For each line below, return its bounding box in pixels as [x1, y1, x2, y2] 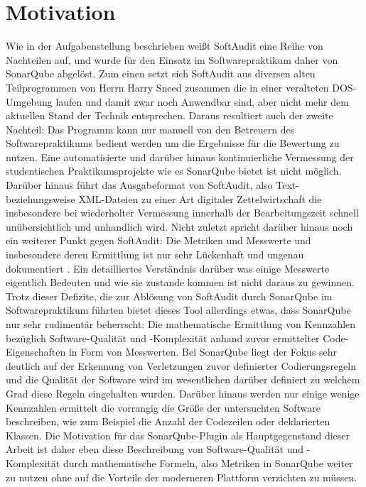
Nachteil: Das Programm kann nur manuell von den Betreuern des [6, 121, 295, 136]
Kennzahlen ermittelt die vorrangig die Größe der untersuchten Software [6, 400, 321, 415]
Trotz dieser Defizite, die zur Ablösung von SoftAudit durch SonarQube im [6, 288, 333, 303]
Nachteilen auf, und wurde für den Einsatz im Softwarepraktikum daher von [6, 52, 338, 67]
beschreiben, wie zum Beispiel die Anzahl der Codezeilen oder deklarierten [6, 414, 330, 429]
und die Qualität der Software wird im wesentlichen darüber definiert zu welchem [6, 372, 360, 387]
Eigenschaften [6, 344, 66, 359]
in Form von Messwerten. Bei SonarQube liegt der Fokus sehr [68, 344, 338, 359]
